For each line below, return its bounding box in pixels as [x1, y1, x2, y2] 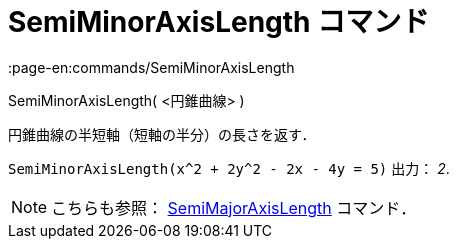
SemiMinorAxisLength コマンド [8, 5, 430, 39]
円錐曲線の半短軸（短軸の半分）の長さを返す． [8, 125, 316, 143]
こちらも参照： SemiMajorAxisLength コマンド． [51, 197, 417, 218]
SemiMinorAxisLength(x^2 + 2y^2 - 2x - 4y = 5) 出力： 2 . [8, 159, 450, 177]
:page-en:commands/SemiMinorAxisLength [8, 58, 295, 76]
